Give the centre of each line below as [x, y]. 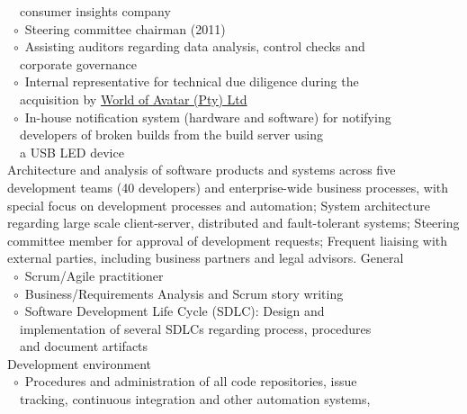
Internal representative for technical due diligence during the [192, 81]
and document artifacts [84, 346]
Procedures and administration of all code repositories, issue [191, 381]
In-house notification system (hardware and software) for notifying [208, 117]
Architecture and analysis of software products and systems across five [202, 170]
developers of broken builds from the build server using [171, 135]
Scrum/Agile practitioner [94, 275]
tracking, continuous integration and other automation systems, [195, 399]
